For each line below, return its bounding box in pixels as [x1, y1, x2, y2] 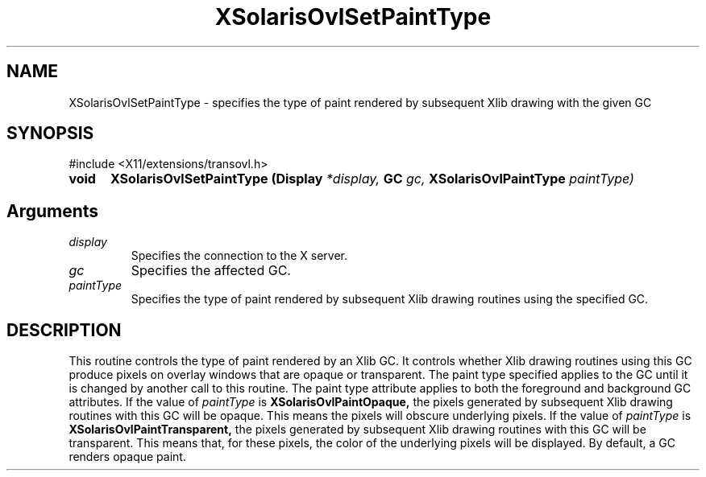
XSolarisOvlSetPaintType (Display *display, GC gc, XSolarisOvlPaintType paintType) [110, 171, 634, 187]
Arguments [6, 200, 99, 221]
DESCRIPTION [6, 319, 122, 340]
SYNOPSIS [6, 123, 94, 144]
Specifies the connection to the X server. [131, 249, 348, 263]
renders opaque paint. [69, 450, 186, 464]
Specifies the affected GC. [131, 262, 291, 279]
